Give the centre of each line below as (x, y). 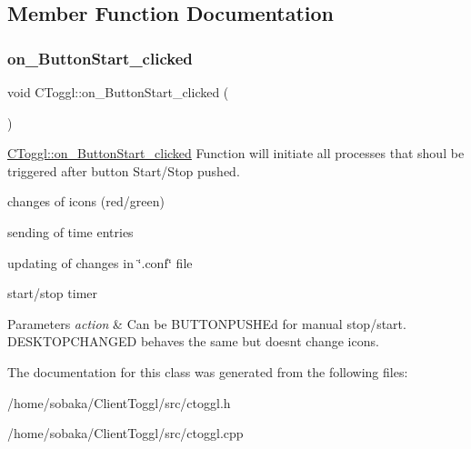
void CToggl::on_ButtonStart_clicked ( (118, 92)
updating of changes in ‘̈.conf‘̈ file (100, 262)
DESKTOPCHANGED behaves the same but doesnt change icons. (193, 341)
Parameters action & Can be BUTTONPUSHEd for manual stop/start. (207, 323)
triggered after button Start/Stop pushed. (124, 170)
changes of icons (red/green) (86, 201)
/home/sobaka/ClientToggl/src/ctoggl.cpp (125, 433)
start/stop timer (53, 293)
